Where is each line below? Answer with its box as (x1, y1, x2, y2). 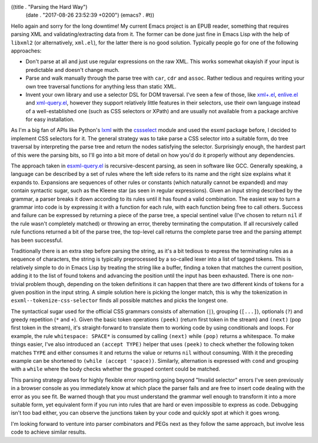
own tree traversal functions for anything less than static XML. (25, 83, 177, 90)
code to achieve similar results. (11, 428, 87, 436)
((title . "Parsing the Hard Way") (11, 4, 88, 10)
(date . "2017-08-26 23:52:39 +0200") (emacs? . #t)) (25, 12, 155, 19)
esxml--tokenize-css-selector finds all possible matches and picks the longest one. (11, 297, 228, 304)
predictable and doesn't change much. (25, 66, 120, 73)
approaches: (11, 47, 42, 54)
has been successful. (11, 237, 63, 244)
